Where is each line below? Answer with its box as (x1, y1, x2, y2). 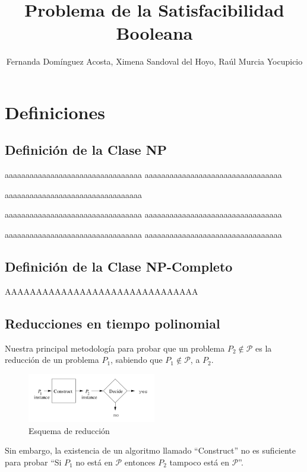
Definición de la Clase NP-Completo (5, 257, 233, 276)
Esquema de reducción (29, 424, 110, 436)
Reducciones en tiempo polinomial (5, 314, 220, 332)
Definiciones (5, 100, 105, 124)
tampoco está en (169, 455, 229, 468)
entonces (124, 455, 156, 468)
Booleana (116, 21, 193, 45)
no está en (75, 455, 113, 468)
